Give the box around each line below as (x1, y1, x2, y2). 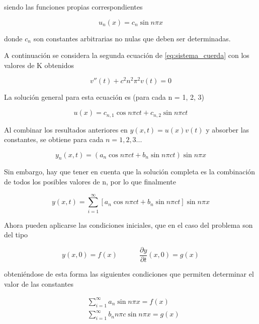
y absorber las (206, 124, 249, 135)
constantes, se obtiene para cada (4, 134, 104, 145)
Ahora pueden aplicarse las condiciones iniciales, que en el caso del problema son (4, 219, 253, 230)
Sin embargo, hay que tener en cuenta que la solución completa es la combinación (4, 166, 255, 177)
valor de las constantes (4, 278, 73, 289)
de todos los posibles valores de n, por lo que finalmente (4, 176, 176, 187)
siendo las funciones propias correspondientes (4, 2, 143, 12)
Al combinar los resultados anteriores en (4, 124, 128, 135)
